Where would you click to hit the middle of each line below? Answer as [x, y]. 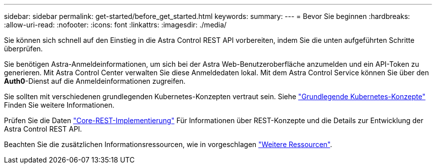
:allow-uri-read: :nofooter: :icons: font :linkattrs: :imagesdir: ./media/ [115, 25]
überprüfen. [23, 49]
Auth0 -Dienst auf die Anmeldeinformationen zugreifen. [95, 81]
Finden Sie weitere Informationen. [59, 105]
